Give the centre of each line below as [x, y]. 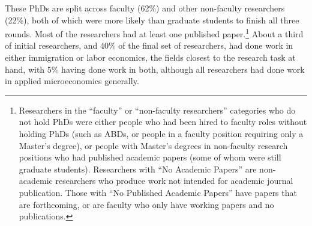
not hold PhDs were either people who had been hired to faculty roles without [163, 122]
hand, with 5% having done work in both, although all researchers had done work [155, 69]
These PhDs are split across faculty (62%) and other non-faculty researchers [145, 8]
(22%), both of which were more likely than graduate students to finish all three [152, 20]
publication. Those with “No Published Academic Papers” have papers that [158, 192]
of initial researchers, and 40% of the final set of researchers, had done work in [149, 45]
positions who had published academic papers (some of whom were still [150, 157]
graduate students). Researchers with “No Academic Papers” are [138, 169]
